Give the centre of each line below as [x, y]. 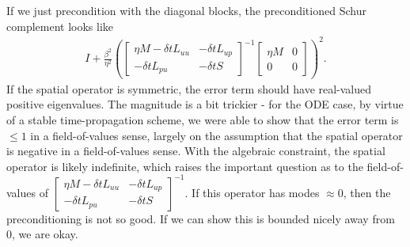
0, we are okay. [42, 234]
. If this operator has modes [252, 192]
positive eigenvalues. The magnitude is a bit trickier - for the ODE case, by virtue [205, 104]
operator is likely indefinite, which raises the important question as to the [185, 166]
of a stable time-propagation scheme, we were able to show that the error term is [203, 119]
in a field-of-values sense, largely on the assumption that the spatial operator [216, 135]
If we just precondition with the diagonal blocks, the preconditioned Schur [186, 10]
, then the [367, 192]
